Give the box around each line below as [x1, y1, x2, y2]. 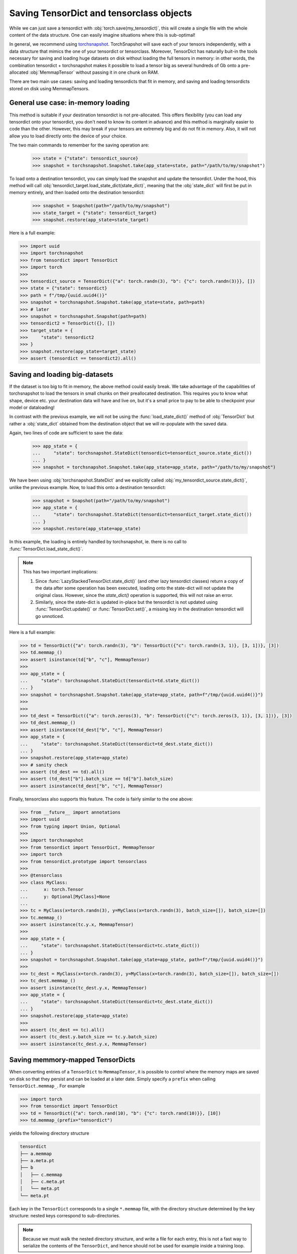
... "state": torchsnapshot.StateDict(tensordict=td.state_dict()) [20, 678, 200, 684]
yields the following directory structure [9, 1130, 90, 1136]
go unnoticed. [35, 613, 64, 619]
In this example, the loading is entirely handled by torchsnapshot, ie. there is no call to [9, 539, 187, 545]
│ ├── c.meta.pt [20, 1179, 65, 1185]
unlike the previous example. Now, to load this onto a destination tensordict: [9, 484, 166, 490]
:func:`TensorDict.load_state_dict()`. [9, 546, 84, 552]
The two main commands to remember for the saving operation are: [9, 142, 150, 148]
